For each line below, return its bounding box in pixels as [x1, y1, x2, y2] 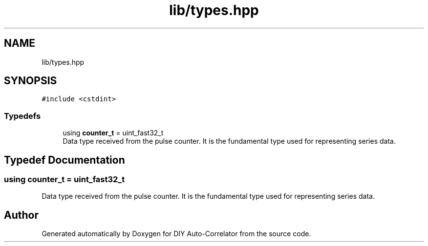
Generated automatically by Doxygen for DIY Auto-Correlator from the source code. [42, 229, 311, 238]
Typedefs [4, 111, 41, 121]
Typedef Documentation [4, 153, 125, 166]
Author [4, 208, 39, 221]
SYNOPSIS [4, 75, 57, 87]
